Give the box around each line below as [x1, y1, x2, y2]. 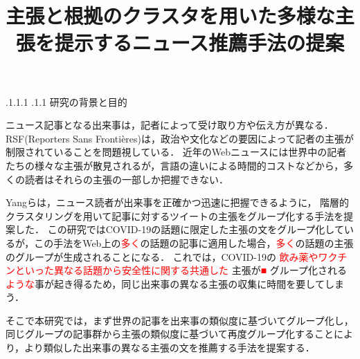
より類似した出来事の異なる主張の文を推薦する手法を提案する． [24, 340, 315, 355]
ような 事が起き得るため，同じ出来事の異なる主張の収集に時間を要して [6, 276, 325, 291]
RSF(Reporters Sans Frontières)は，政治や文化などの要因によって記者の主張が [6, 131, 354, 145]
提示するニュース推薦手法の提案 [54, 28, 345, 57]
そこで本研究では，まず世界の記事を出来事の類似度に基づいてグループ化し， [6, 313, 354, 327]
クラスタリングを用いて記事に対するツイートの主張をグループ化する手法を [6, 208, 344, 223]
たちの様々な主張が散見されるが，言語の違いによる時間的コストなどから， [6, 158, 344, 172]
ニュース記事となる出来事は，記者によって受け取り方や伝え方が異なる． [6, 118, 334, 132]
